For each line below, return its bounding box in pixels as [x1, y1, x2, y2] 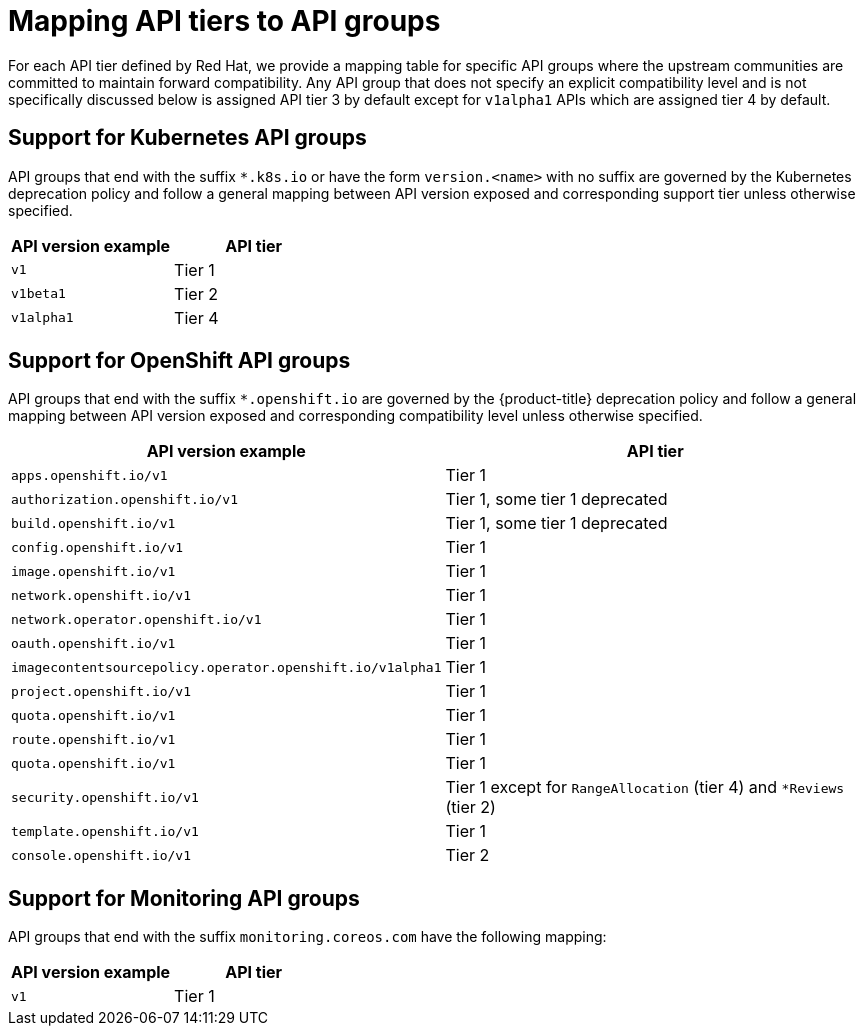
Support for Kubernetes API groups [8, 125, 367, 151]
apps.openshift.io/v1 [11, 467, 168, 483]
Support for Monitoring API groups [8, 885, 360, 911]
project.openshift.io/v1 [11, 683, 192, 699]
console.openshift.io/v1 [11, 847, 192, 863]
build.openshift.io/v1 [11, 515, 176, 531]
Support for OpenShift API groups [8, 348, 351, 374]
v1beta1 [11, 286, 66, 302]
